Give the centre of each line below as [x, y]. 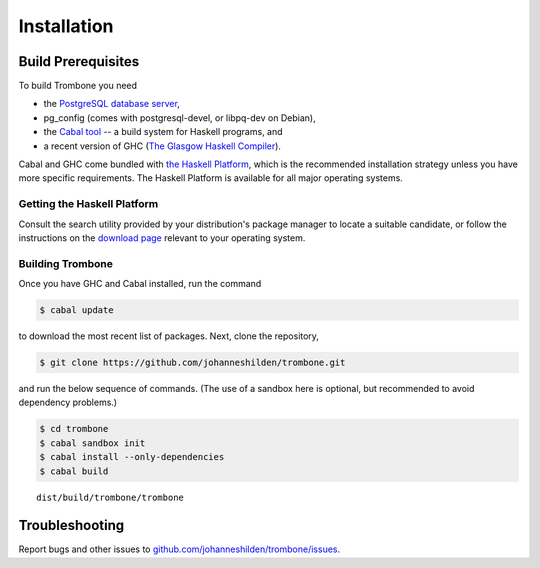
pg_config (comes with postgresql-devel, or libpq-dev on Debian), [179, 117]
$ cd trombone [74, 429]
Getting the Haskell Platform [88, 204]
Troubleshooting [71, 525]
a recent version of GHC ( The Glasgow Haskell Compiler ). [162, 146]
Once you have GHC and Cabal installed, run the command [140, 284]
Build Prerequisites [79, 61]
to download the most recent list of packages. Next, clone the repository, [169, 336]
